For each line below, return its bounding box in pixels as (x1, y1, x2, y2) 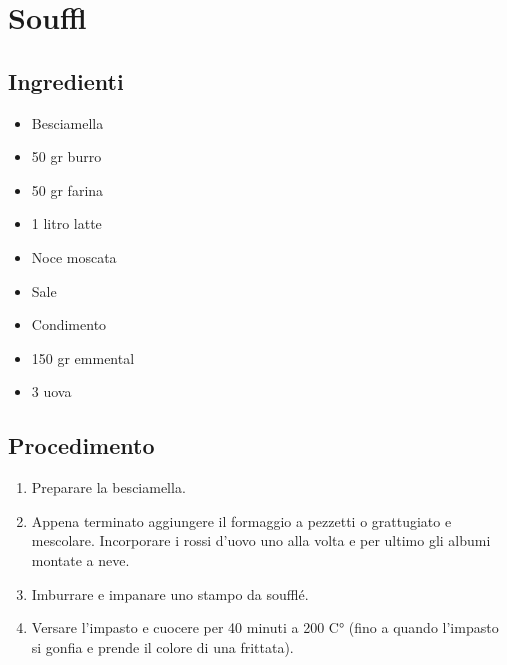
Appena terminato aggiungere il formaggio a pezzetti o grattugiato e (31, 510, 452, 531)
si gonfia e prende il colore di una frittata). (31, 636, 294, 657)
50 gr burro (31, 146, 102, 167)
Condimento (31, 314, 107, 335)
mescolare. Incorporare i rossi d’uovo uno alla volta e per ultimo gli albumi (31, 530, 491, 551)
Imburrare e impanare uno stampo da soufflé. (31, 583, 309, 604)
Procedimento (8, 430, 155, 461)
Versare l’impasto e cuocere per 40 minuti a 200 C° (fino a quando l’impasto (31, 617, 499, 638)
